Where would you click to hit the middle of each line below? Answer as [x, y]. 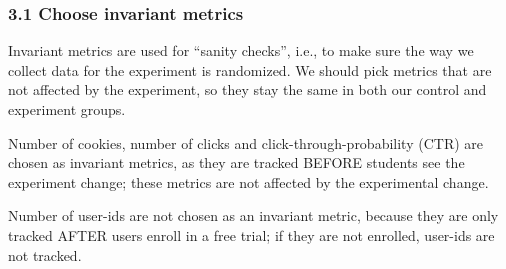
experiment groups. [67, 109]
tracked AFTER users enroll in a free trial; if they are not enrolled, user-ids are [251, 234]
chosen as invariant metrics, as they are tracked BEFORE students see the [236, 162]
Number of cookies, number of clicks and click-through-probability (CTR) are [246, 142]
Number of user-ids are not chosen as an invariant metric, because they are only [253, 215]
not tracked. [45, 254]
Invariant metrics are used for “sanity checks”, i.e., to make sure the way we [241, 50]
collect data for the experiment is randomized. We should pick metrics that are [250, 69]
